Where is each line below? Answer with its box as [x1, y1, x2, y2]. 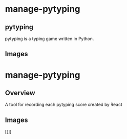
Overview [5, 89, 36, 97]
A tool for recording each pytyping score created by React [5, 101, 123, 108]
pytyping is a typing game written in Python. [5, 36, 94, 41]
